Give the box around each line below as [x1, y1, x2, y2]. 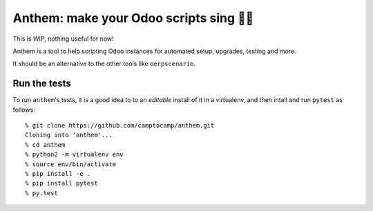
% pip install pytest [25, 179, 98, 188]
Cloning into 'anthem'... [25, 131, 113, 139]
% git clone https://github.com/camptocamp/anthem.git [25, 121, 215, 130]
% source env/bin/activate [25, 160, 117, 168]
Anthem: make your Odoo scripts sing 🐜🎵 [12, 10, 254, 26]
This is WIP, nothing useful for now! [12, 34, 114, 43]
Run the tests [12, 78, 72, 90]
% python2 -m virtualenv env [25, 150, 124, 159]
